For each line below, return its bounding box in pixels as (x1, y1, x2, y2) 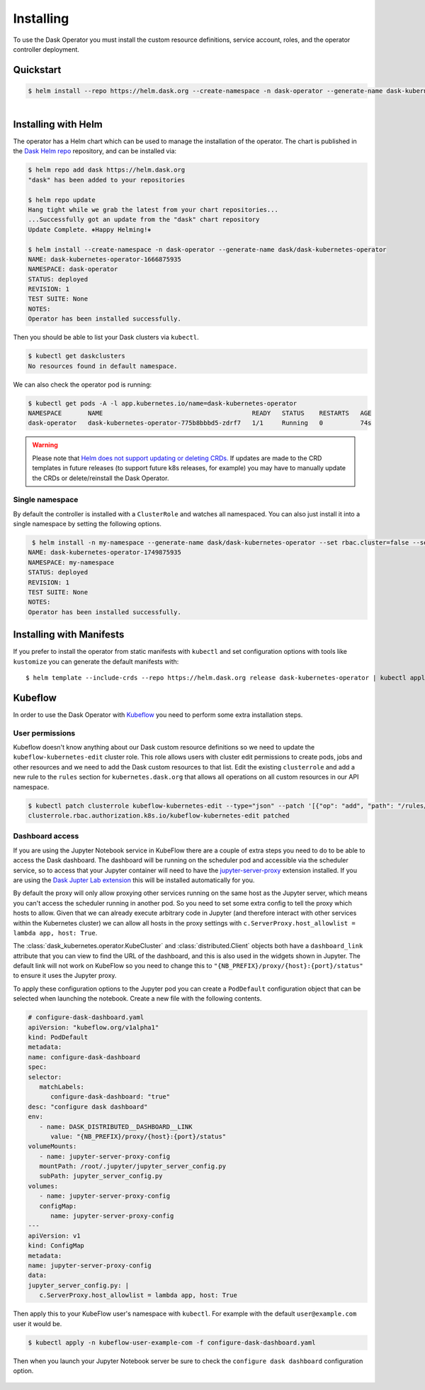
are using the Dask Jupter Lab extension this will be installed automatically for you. (13, 876, 255, 884)
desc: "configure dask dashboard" (28, 1103, 148, 1111)
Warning (32, 440, 58, 450)
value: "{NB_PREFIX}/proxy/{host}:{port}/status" (50, 1132, 227, 1140)
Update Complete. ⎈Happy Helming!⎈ (28, 226, 152, 233)
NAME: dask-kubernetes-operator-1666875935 (28, 255, 182, 263)
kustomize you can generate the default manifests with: (13, 657, 179, 666)
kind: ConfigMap (28, 1242, 85, 1250)
